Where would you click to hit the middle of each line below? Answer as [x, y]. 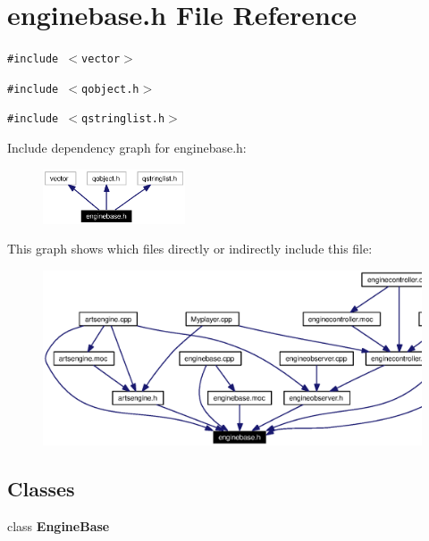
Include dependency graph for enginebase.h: [127, 148]
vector [101, 59]
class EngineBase [59, 526]
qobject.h [110, 89]
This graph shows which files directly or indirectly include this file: [190, 249]
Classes [41, 489]
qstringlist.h [123, 119]
